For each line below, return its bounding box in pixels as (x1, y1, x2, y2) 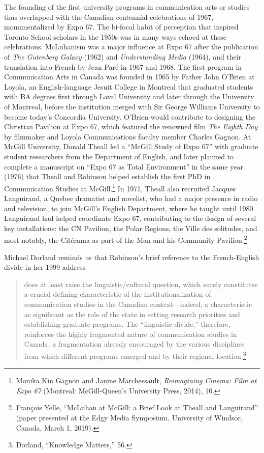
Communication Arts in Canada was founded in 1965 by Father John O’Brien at (4, 71, 255, 82)
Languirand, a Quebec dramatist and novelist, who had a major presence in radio (4, 192, 258, 203)
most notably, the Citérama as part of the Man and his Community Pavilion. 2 (4, 233, 247, 245)
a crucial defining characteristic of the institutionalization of (24, 289, 211, 299)
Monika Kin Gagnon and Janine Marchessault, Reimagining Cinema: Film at (16, 375, 257, 386)
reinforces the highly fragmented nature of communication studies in (24, 328, 237, 339)
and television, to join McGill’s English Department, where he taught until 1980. (4, 203, 255, 213)
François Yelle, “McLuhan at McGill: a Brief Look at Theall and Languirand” (16, 402, 258, 413)
